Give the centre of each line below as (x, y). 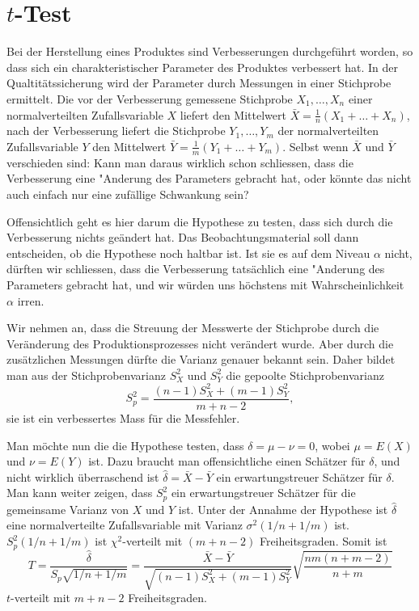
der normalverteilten (328, 131)
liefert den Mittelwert (233, 114)
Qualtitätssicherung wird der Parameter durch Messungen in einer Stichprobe (199, 83)
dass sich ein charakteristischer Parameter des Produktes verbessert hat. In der (203, 67)
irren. (31, 300)
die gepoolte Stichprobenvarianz (305, 375)
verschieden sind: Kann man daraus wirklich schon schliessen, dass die (180, 162)
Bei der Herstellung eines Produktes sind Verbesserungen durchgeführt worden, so (210, 51)
